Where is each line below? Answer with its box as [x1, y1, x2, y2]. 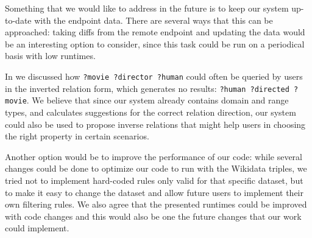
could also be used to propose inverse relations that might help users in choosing [5, 117, 306, 130]
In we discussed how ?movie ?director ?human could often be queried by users [5, 69, 303, 82]
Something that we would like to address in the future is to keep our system [5, 2, 289, 14]
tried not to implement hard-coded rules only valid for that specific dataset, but [5, 173, 303, 186]
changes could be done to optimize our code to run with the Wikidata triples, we [5, 162, 307, 175]
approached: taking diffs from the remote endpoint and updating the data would [5, 26, 305, 38]
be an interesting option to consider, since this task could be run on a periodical [5, 37, 305, 50]
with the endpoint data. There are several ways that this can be [34, 13, 273, 26]
